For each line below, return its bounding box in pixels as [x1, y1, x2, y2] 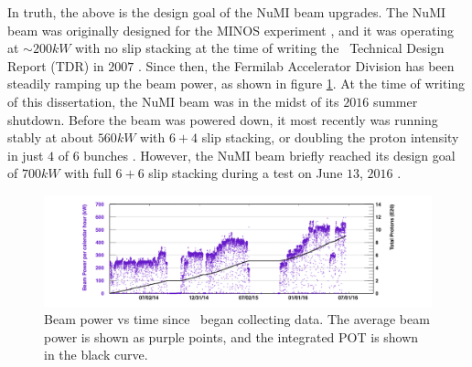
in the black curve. [44, 345, 148, 364]
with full [64, 163, 112, 183]
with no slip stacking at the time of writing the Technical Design [75, 38, 445, 58]
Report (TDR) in [7, 56, 104, 75]
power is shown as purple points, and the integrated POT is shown [44, 327, 419, 346]
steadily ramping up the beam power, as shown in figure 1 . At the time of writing [7, 74, 466, 93]
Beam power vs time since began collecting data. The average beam [44, 309, 430, 329]
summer [372, 91, 418, 110]
